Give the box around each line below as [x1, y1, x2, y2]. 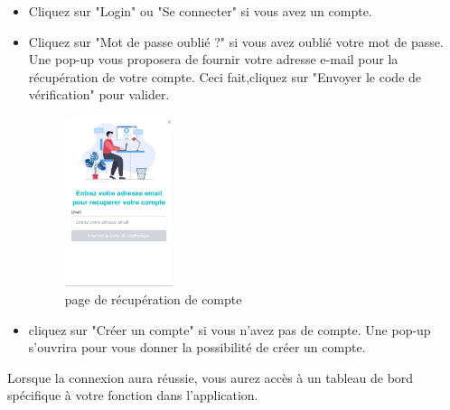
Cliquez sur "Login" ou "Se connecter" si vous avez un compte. [28, 2, 372, 20]
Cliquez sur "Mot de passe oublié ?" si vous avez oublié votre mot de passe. [28, 32, 444, 51]
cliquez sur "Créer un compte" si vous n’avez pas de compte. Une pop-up [28, 320, 431, 339]
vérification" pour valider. [28, 85, 170, 104]
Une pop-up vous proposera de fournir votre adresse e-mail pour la [28, 50, 398, 69]
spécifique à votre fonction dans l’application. [7, 386, 258, 405]
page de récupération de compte [64, 289, 242, 308]
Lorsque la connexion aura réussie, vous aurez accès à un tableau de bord [7, 368, 414, 387]
